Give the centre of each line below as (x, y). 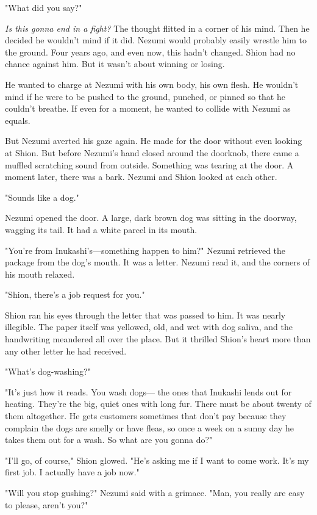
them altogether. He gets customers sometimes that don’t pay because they (146, 416)
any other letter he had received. (66, 351)
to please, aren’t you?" (47, 504)
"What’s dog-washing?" (48, 371)
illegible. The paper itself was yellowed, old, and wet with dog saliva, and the (149, 327)
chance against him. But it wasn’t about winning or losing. (115, 64)
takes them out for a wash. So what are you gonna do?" (109, 440)
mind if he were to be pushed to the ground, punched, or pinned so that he (145, 96)
